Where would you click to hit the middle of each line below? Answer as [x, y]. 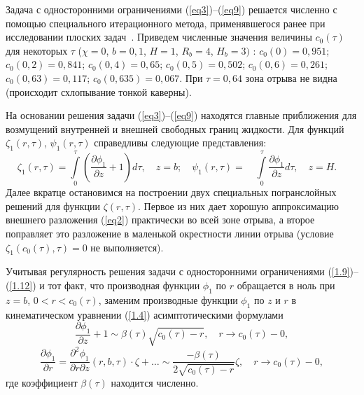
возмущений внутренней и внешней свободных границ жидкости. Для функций [175, 129]
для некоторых [37, 50]
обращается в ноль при [286, 285]
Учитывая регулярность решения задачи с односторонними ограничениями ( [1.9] [178, 271]
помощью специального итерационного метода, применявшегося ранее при [166, 23]
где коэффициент [42, 382]
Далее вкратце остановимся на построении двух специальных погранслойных [171, 192]
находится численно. [155, 382]
